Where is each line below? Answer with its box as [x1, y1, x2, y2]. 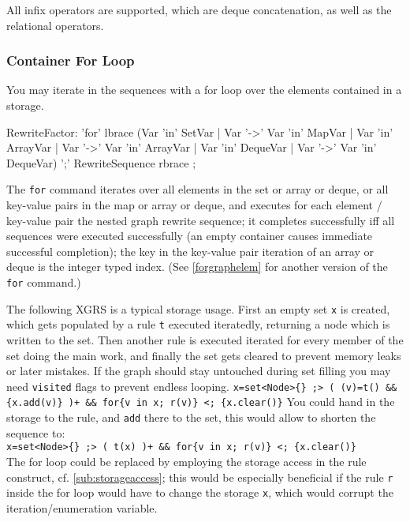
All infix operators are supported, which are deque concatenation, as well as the [6, 2, 392, 17]
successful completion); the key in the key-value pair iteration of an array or [6, 242, 374, 259]
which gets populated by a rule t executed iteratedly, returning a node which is [6, 316, 390, 332]
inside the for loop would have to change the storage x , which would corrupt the [6, 484, 393, 501]
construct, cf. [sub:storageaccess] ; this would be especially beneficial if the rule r [6, 468, 393, 485]
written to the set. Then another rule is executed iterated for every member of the [6, 331, 404, 347]
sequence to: [6, 424, 65, 441]
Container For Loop [6, 51, 135, 70]
